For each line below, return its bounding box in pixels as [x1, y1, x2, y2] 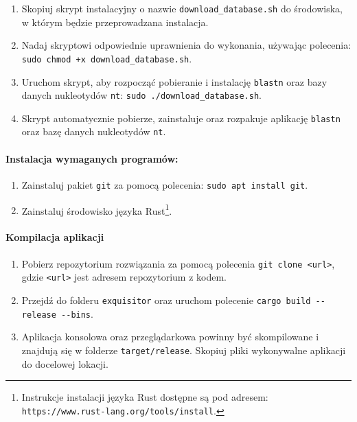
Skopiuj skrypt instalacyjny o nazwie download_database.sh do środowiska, [21, 1, 343, 15]
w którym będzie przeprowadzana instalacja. [21, 14, 209, 29]
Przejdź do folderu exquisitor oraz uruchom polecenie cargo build [21, 292, 311, 307]
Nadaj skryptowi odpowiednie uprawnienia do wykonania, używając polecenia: [21, 38, 352, 52]
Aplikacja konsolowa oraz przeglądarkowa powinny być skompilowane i [21, 329, 319, 344]
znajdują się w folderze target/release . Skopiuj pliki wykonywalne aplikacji [21, 342, 346, 357]
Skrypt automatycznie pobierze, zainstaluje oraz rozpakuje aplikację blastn [21, 110, 341, 125]
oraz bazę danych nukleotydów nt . [21, 124, 166, 139]
